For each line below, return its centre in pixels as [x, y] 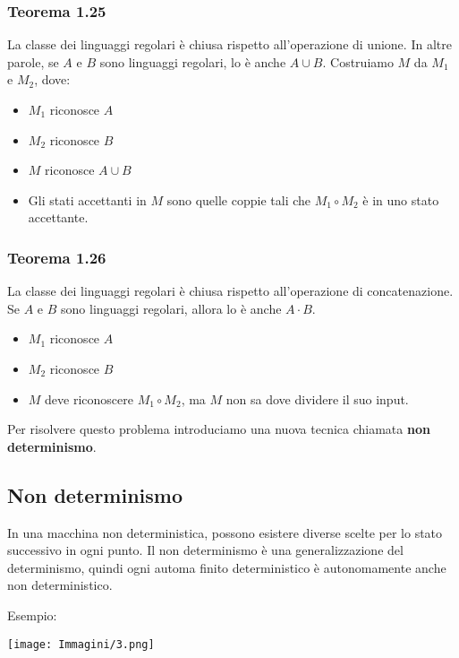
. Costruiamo [358, 61]
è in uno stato [401, 199]
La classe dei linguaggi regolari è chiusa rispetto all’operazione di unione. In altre [229, 44]
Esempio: [32, 615]
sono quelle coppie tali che [239, 199]
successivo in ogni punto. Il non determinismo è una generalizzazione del [205, 550]
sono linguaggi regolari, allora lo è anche [171, 308]
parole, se [33, 61]
